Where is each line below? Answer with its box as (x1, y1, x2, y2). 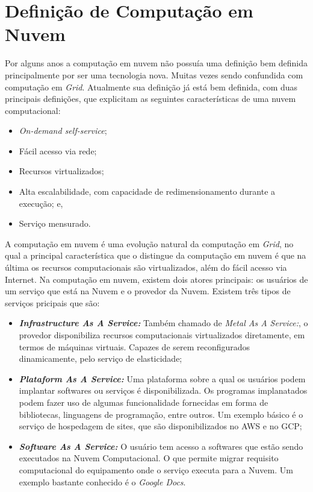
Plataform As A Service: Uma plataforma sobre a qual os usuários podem (19, 372, 306, 385)
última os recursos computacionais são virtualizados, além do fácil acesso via (5, 261, 287, 274)
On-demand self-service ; (19, 124, 107, 137)
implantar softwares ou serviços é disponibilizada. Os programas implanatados (19, 384, 308, 397)
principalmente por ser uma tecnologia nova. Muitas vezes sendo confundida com (5, 68, 303, 81)
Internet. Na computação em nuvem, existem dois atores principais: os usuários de (5, 273, 308, 285)
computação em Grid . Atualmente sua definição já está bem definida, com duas (5, 80, 298, 93)
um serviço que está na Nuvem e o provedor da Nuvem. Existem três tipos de (5, 285, 291, 297)
